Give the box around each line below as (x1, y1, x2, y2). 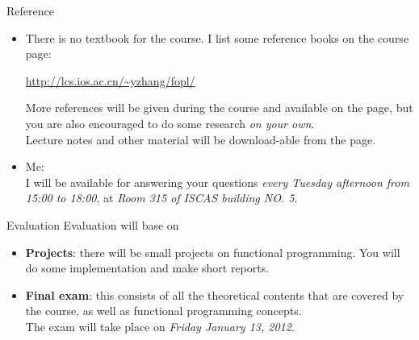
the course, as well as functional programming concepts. (25, 302, 302, 319)
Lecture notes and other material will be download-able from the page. (25, 131, 376, 147)
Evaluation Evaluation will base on (6, 216, 179, 233)
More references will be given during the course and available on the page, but (25, 99, 413, 116)
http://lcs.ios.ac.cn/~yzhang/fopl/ (25, 72, 195, 89)
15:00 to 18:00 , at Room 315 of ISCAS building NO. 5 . (25, 189, 298, 206)
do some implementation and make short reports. (25, 259, 270, 276)
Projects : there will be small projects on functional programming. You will (25, 243, 400, 260)
